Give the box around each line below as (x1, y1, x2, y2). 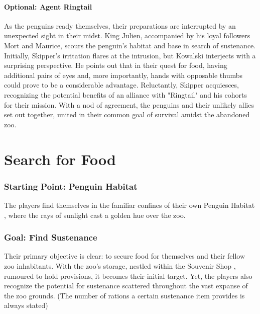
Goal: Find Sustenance (4, 231, 97, 244)
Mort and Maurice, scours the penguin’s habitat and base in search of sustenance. (4, 40, 256, 50)
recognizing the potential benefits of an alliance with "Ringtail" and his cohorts (4, 89, 247, 100)
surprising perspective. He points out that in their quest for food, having (4, 60, 227, 70)
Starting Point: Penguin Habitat (4, 180, 138, 192)
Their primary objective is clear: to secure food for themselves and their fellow (4, 251, 245, 261)
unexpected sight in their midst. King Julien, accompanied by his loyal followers (4, 30, 250, 41)
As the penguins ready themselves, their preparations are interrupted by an (4, 20, 236, 31)
